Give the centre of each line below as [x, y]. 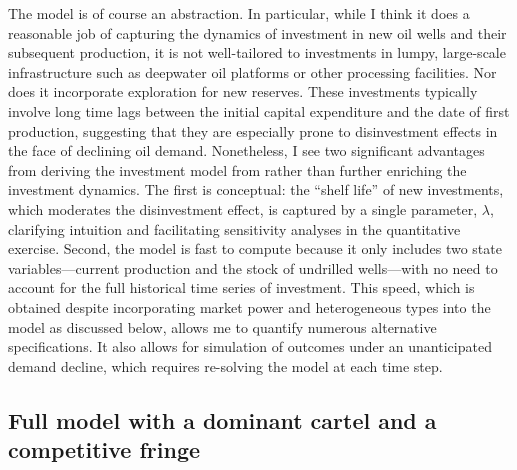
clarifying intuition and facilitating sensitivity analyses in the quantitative [234, 228]
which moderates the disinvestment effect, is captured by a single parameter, [243, 208]
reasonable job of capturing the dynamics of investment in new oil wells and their [257, 32]
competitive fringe [104, 449]
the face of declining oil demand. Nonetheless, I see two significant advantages [246, 150]
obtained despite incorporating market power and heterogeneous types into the [249, 306]
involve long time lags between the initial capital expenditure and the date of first [259, 110]
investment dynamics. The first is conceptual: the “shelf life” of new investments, [256, 189]
